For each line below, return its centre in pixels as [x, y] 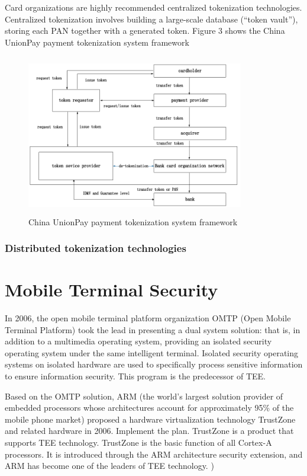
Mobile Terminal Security [112, 290]
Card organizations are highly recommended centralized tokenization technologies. [153, 7]
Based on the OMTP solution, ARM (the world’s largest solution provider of [144, 396]
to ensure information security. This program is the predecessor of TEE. [135, 376]
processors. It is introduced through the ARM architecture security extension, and [154, 454]
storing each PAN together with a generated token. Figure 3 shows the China [145, 31]
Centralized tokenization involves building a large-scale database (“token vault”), [151, 19]
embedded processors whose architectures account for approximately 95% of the [149, 408]
